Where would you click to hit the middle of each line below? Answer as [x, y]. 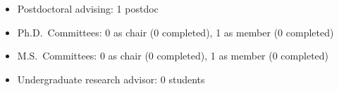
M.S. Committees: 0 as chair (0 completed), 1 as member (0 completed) [173, 56]
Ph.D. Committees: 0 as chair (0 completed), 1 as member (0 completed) [175, 32]
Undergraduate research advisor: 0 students [111, 79]
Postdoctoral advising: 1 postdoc [88, 8]
